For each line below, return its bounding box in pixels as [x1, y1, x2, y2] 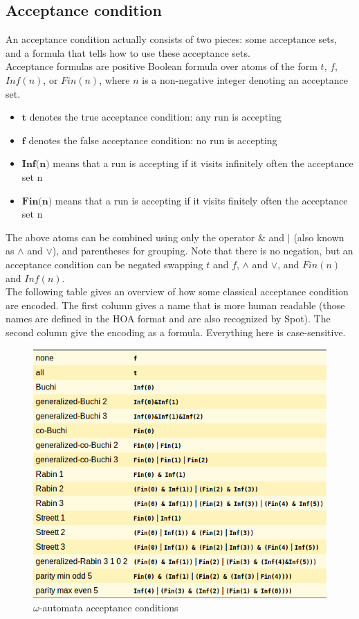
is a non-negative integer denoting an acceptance [142, 72, 348, 87]
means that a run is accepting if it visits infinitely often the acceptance [53, 156, 353, 171]
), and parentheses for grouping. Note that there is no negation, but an [52, 243, 353, 258]
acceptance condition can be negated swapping [6, 256, 203, 271]
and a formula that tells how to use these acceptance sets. [6, 45, 250, 60]
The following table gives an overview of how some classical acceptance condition [6, 284, 349, 299]
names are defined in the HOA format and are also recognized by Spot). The [6, 311, 331, 326]
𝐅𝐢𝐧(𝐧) [21, 196, 53, 207]
